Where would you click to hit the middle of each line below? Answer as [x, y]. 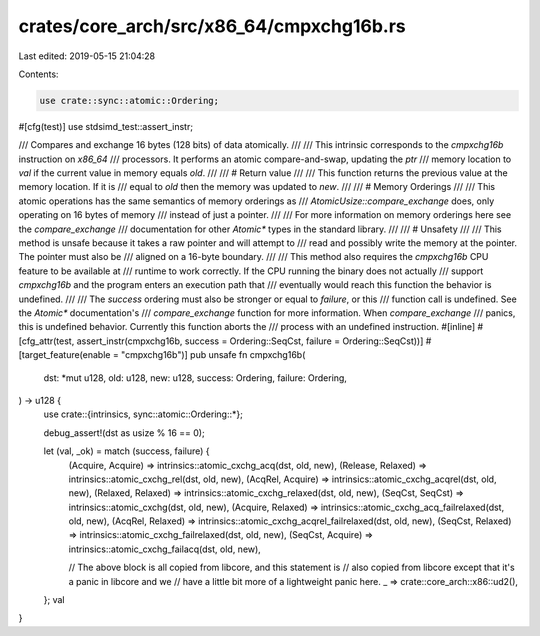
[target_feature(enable [64, 355]
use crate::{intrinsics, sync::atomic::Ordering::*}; [143, 414]
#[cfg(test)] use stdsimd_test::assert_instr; [106, 126]
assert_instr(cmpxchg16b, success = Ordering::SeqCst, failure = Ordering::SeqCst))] [250, 341]
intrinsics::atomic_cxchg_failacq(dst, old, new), [165, 549]
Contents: [38, 74]
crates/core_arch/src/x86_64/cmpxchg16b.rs [212, 26]
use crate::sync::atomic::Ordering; [129, 100]
